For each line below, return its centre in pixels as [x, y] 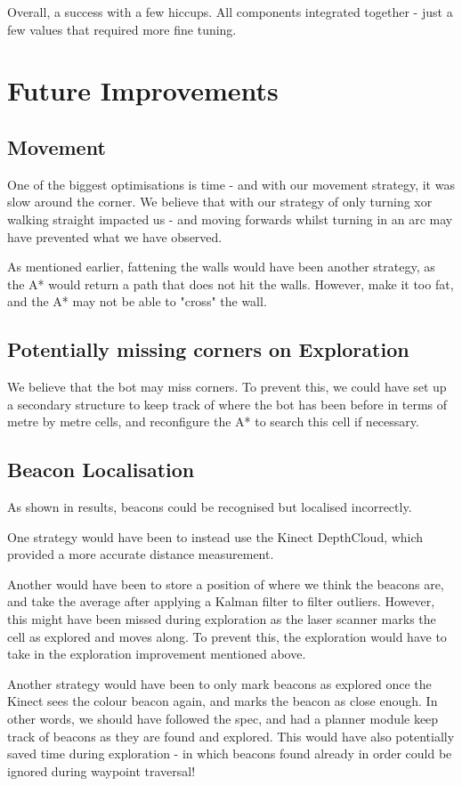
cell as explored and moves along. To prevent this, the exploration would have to [227, 636]
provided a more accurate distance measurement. [141, 554]
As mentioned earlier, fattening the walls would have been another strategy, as [221, 267]
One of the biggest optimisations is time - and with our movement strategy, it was [231, 184]
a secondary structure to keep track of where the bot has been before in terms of [227, 404]
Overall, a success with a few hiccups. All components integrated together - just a [230, 12]
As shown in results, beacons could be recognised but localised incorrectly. [210, 507]
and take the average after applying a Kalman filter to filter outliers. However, [221, 601]
